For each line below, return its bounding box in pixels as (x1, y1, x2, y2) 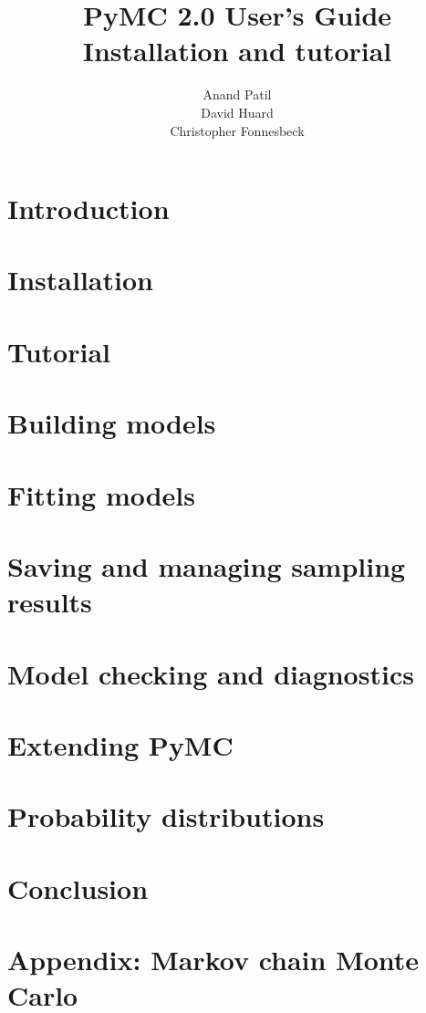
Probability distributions (7, 798, 325, 835)
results (7, 583, 92, 621)
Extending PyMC (7, 726, 234, 763)
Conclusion (7, 869, 149, 906)
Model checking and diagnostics (7, 654, 414, 692)
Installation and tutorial (82, 32, 392, 69)
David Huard (201, 102, 274, 121)
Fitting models (7, 475, 195, 513)
